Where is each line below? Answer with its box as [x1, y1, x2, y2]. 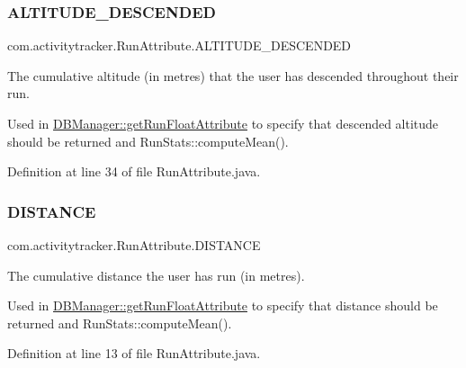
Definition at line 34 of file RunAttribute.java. [7, 162, 261, 181]
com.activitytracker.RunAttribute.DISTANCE [7, 236, 261, 254]
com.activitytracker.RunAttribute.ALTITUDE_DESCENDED [7, 36, 352, 55]
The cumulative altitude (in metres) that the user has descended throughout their [7, 66, 459, 85]
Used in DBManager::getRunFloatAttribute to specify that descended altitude [7, 114, 439, 132]
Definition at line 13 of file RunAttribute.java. [7, 344, 261, 363]
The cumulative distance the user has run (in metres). [7, 265, 305, 284]
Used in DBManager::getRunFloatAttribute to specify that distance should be [7, 296, 438, 315]
